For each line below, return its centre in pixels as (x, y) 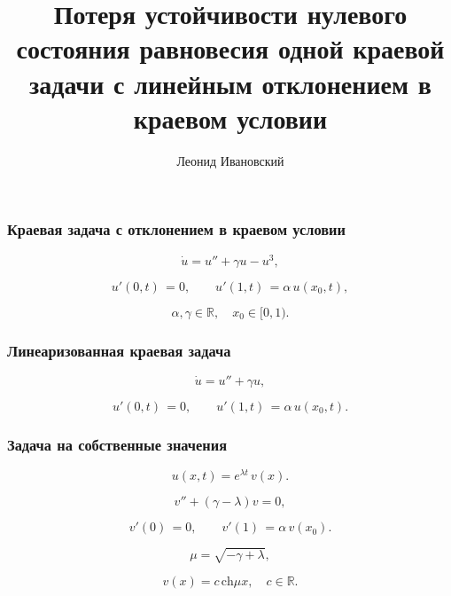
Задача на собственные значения (117, 444)
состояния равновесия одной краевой (230, 48)
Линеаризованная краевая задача (119, 350)
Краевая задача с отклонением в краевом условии (176, 229)
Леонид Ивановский (230, 160)
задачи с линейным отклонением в (230, 83)
